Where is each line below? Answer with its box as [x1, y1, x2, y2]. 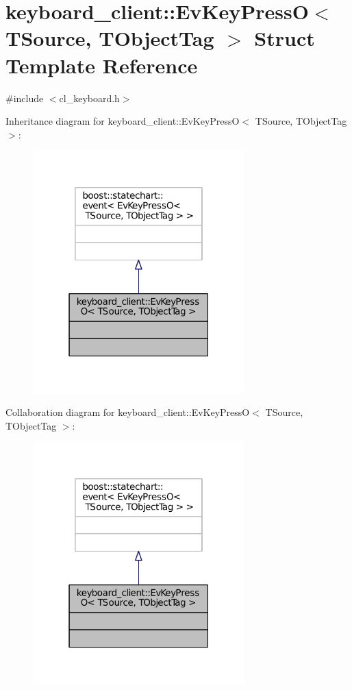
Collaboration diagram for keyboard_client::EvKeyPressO [5, 405, 250, 419]
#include [5, 90, 44, 105]
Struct [254, 24, 315, 52]
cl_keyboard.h [59, 90, 120, 105]
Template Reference [5, 51, 198, 79]
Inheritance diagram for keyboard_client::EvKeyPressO [5, 114, 240, 128]
